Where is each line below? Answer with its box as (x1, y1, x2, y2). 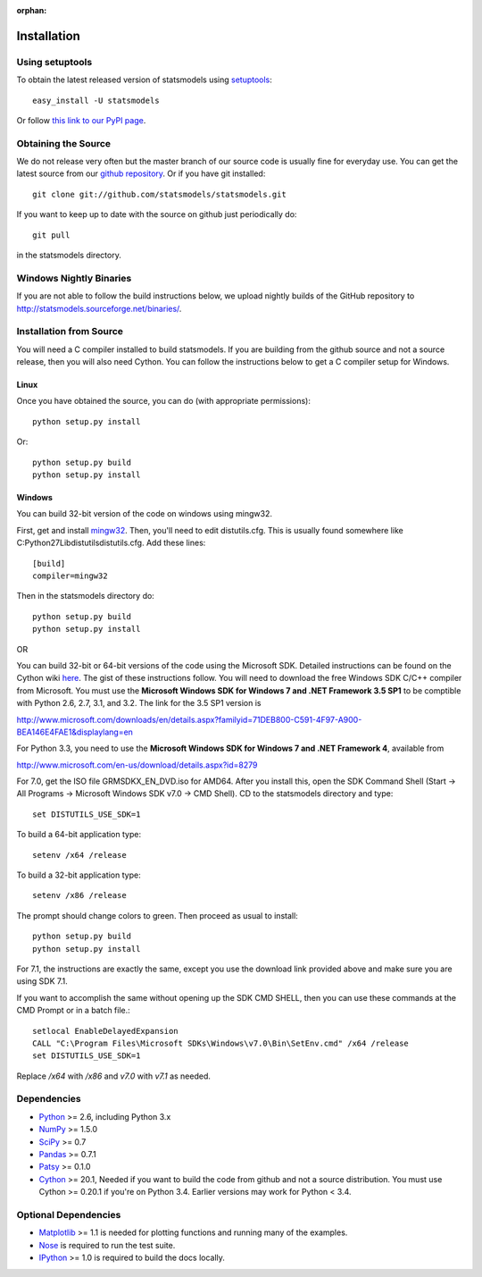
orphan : (16, 5, 47, 15)
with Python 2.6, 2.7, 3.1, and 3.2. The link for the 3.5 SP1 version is (16, 698, 262, 709)
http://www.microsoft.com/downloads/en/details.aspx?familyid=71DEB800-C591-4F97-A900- (16, 714, 362, 725)
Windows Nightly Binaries (16, 272, 132, 284)
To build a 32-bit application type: (16, 870, 142, 880)
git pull (32, 230, 71, 240)
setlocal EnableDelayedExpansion (32, 1026, 179, 1036)
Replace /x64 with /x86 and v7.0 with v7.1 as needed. (16, 1071, 212, 1081)
